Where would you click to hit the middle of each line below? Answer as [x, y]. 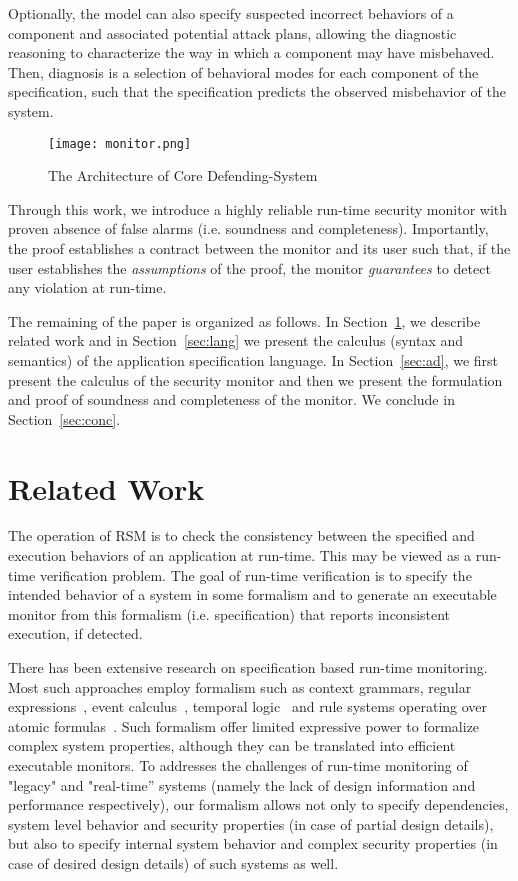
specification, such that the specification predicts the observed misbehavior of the [257, 91]
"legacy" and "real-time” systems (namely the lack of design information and [242, 784]
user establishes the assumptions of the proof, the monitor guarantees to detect [249, 267]
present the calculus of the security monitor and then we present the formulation [255, 379]
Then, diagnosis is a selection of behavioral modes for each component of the [243, 71]
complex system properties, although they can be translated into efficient [232, 745]
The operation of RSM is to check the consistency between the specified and [241, 535]
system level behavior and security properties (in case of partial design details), [251, 823]
